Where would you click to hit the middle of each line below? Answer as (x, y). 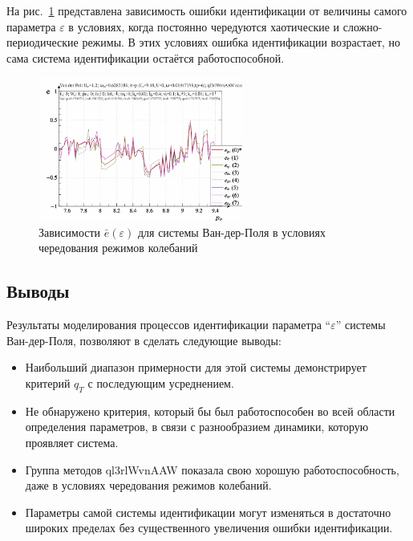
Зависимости (70, 232)
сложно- (362, 26)
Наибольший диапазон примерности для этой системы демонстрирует (196, 367)
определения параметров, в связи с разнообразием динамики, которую (197, 427)
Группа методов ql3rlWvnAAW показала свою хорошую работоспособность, (212, 469)
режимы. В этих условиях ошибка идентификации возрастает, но (241, 42)
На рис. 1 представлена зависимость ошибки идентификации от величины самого (207, 10)
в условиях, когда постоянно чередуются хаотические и (204, 26)
